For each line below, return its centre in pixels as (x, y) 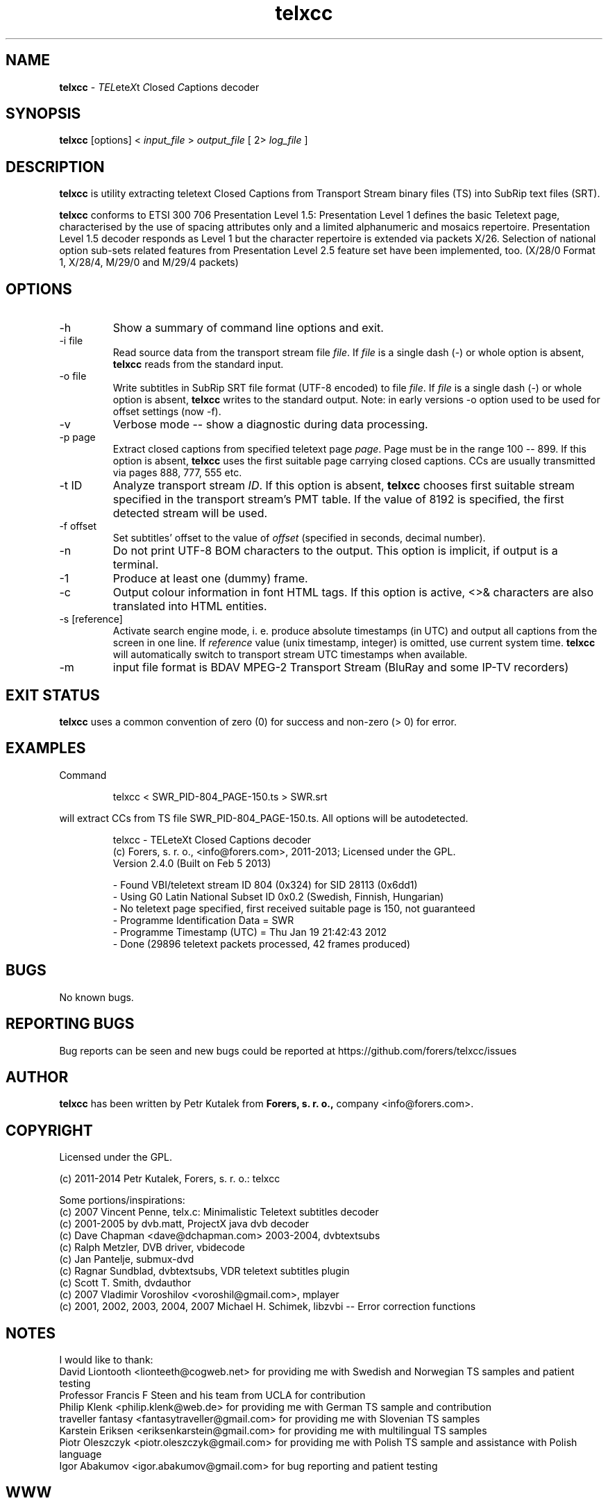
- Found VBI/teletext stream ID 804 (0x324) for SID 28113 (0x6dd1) (265, 884)
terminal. (136, 565)
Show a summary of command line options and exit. (248, 328)
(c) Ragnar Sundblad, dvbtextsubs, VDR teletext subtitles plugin (204, 1271)
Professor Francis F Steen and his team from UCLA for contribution (212, 1395)
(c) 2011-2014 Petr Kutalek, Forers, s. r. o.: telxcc (170, 1179)
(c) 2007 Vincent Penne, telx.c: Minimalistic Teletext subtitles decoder (219, 1212)
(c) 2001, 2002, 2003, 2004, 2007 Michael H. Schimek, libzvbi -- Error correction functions (268, 1307)
